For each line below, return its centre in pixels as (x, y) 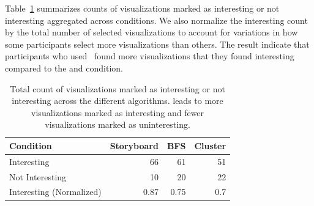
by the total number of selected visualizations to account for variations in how (151, 32)
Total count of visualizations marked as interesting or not (118, 88)
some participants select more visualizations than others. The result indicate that (157, 44)
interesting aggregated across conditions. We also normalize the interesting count (156, 20)
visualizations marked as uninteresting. (118, 124)
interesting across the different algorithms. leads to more (118, 101)
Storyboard (134, 145)
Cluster (210, 145)
